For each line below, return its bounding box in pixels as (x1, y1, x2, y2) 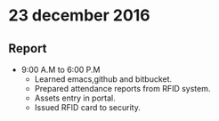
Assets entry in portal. (34, 93, 117, 103)
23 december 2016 (8, 5, 150, 26)
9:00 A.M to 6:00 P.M (20, 64, 101, 75)
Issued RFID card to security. (34, 102, 142, 112)
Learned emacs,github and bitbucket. (34, 74, 173, 85)
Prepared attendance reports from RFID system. (34, 84, 211, 93)
